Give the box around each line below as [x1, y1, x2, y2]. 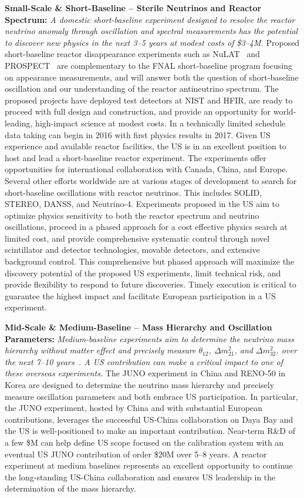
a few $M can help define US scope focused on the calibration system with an [5, 436, 284, 448]
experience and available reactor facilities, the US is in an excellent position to [5, 140, 286, 152]
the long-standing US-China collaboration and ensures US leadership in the [5, 470, 276, 483]
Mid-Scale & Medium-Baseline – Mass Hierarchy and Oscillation [5, 321, 272, 333]
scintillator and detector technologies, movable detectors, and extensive [5, 243, 260, 256]
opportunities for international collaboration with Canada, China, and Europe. [5, 163, 288, 175]
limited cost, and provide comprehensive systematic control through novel [5, 232, 270, 244]
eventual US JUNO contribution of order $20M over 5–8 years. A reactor [5, 447, 267, 460]
